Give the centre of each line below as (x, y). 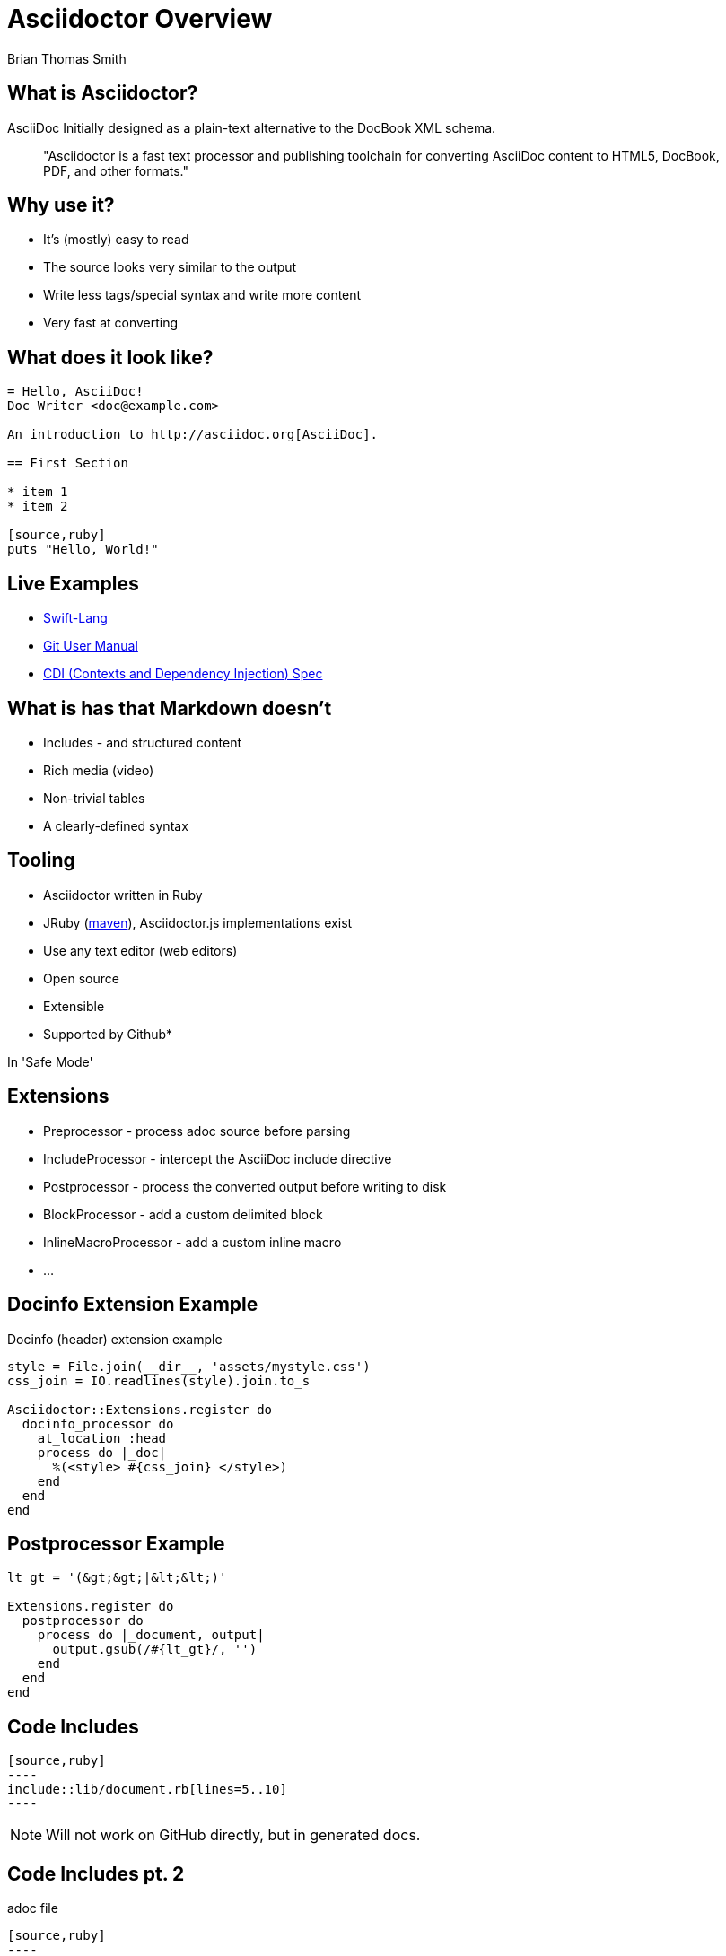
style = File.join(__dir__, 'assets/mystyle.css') (189, 1366)
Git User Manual (91, 646)
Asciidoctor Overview (140, 19)
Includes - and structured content (142, 742)
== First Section (68, 463)
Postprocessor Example (116, 1543)
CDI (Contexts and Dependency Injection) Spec (183, 674)
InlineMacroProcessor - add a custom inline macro (192, 1242)
